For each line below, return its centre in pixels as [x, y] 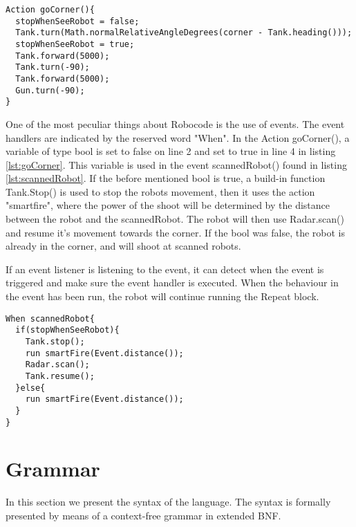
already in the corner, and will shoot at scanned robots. [123, 246]
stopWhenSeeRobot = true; [75, 44]
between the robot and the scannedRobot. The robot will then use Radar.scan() [175, 219]
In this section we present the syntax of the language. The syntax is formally [168, 502]
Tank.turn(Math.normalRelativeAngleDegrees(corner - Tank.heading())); [184, 33]
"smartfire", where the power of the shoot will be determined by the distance [168, 205]
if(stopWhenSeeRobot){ [67, 330]
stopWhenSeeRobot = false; [77, 21]
